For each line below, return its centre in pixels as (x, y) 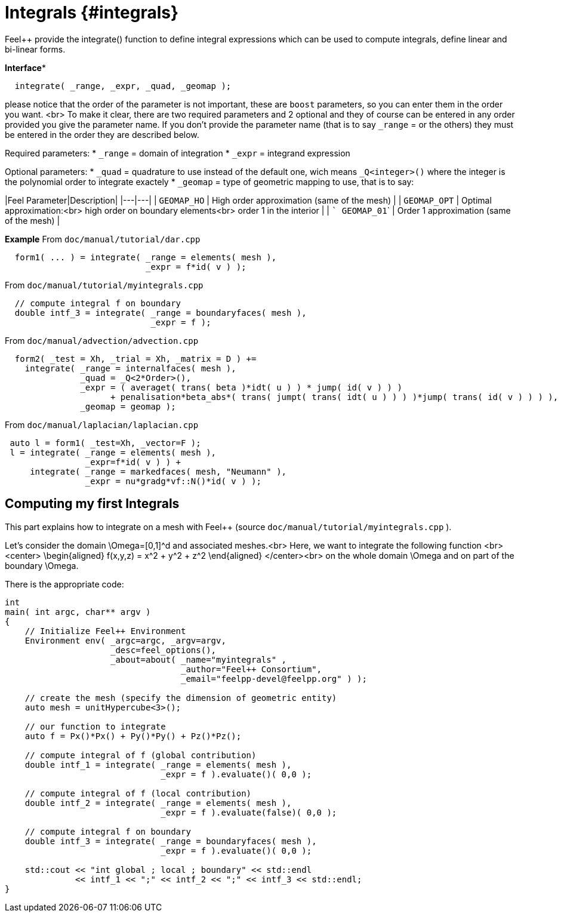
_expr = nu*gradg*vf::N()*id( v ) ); (173, 481)
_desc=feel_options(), (164, 650)
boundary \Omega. (42, 565)
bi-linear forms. (35, 49)
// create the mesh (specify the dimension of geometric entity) (181, 698)
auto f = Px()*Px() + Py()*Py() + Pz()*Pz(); (133, 736)
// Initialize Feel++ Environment (105, 631)
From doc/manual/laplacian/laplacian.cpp (102, 424)
